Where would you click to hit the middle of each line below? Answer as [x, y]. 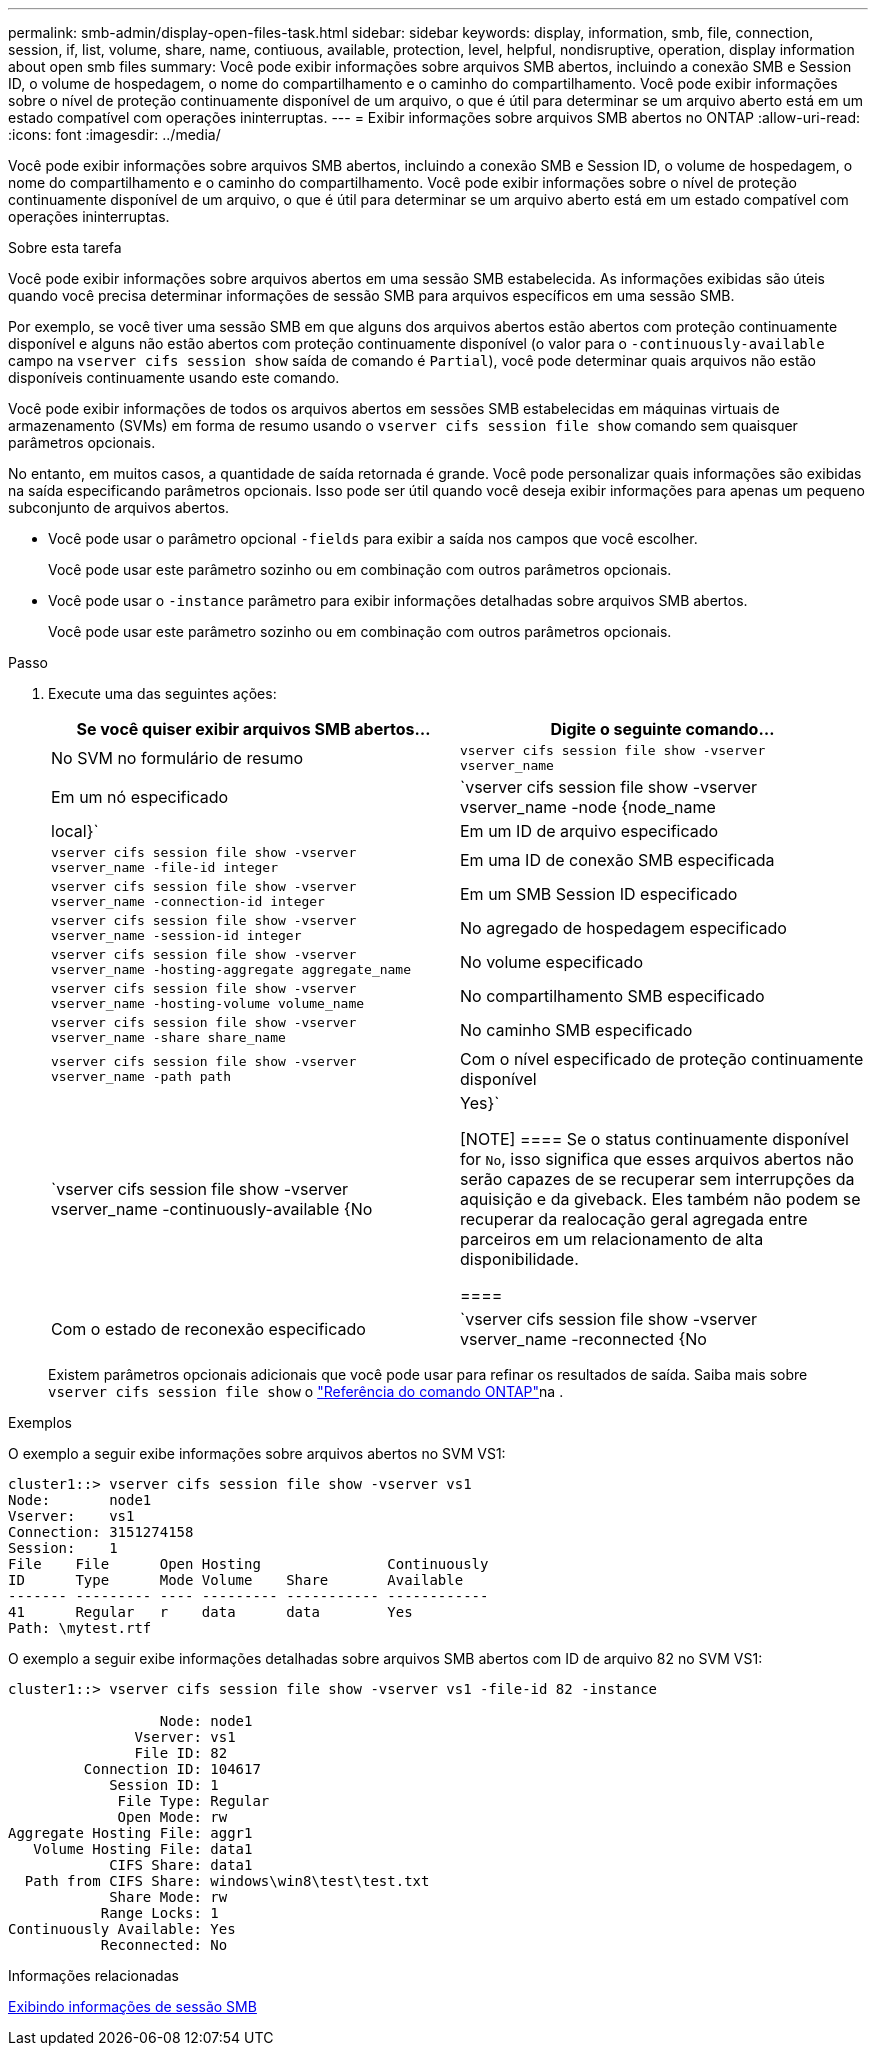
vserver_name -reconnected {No [583, 1339]
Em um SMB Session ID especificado [599, 894]
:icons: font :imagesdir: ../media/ [114, 134]
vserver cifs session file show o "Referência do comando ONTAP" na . [306, 1391]
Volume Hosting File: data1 [143, 1849]
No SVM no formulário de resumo [177, 758]
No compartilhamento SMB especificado [612, 996]
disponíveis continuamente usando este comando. [174, 377]
